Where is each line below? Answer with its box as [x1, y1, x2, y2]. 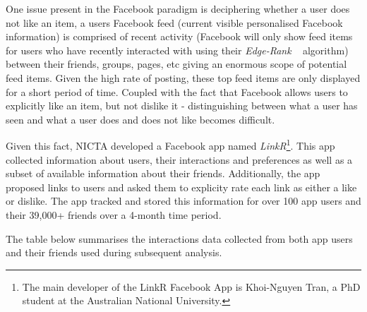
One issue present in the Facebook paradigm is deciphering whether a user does [6, 1, 350, 16]
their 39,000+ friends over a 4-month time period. [6, 207, 222, 222]
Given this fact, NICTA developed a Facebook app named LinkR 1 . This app [6, 136, 335, 152]
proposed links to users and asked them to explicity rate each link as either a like [6, 179, 357, 194]
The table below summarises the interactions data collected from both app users [6, 231, 353, 246]
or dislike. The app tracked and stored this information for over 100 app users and [6, 193, 361, 208]
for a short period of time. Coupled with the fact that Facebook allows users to [6, 84, 348, 99]
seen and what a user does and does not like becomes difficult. [6, 112, 275, 126]
